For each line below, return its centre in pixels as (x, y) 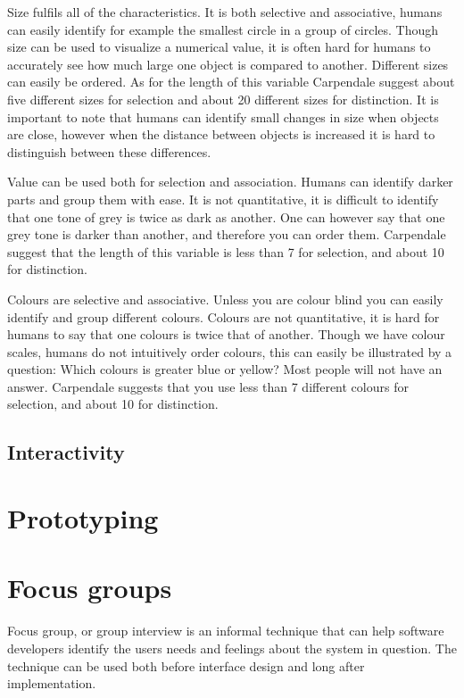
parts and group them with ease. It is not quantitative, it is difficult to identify (223, 199)
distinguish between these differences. (109, 151)
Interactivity (66, 452)
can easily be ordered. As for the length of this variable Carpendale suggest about (231, 82)
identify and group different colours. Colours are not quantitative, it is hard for (224, 316)
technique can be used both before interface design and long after (186, 665)
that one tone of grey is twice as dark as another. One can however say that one (226, 216)
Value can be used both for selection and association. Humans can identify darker (230, 182)
